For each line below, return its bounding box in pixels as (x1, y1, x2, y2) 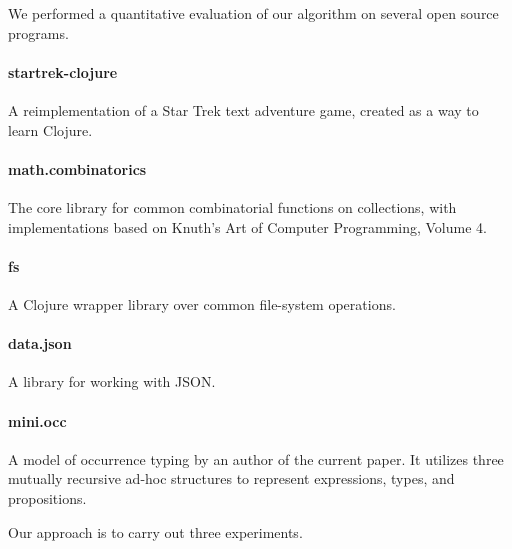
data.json (8, 333, 72, 354)
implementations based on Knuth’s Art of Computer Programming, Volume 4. (8, 216, 487, 237)
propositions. (8, 487, 87, 508)
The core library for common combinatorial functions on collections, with (8, 196, 457, 217)
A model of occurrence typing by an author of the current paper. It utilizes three (8, 448, 504, 469)
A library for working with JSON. (8, 371, 216, 392)
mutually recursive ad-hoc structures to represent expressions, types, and (8, 468, 455, 489)
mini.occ (8, 410, 67, 431)
